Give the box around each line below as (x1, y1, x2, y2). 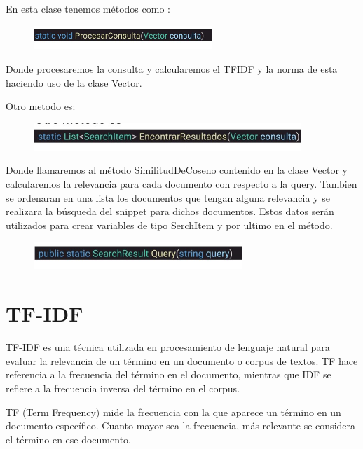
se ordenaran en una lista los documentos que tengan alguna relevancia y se (6, 190, 330, 205)
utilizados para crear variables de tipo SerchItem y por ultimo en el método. (6, 217, 333, 232)
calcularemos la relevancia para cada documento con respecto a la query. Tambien (6, 176, 357, 191)
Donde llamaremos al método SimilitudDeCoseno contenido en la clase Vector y (6, 163, 348, 177)
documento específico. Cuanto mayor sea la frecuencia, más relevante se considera (6, 418, 356, 433)
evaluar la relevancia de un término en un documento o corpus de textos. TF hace (6, 353, 358, 368)
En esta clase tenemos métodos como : (6, 1, 170, 15)
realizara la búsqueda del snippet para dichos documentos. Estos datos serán (6, 204, 334, 219)
